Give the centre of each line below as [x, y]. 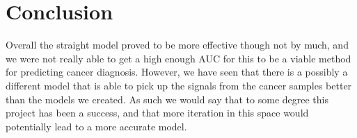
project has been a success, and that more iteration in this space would [157, 113]
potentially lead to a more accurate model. [96, 126]
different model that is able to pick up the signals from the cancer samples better [179, 85]
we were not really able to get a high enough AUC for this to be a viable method [178, 58]
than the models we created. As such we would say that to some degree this [167, 99]
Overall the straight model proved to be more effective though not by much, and [177, 45]
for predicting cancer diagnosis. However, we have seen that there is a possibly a [177, 72]
